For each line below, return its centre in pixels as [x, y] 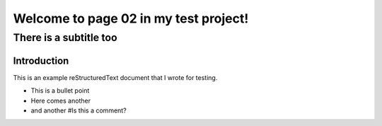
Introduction [41, 61]
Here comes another [61, 101]
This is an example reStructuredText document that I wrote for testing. [115, 77]
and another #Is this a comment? [79, 110]
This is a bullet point [60, 91]
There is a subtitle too [65, 38]
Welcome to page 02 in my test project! [131, 18]
